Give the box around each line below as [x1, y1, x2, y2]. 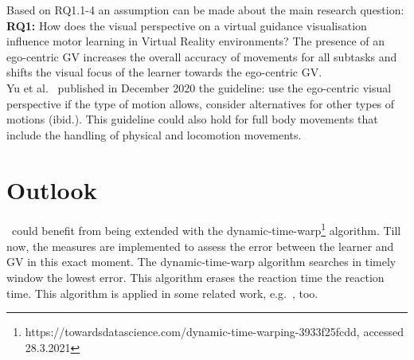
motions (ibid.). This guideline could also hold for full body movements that [6, 111, 378, 127]
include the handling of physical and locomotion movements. [6, 126, 302, 143]
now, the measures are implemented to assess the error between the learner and [6, 237, 394, 254]
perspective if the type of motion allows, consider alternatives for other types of [6, 95, 395, 112]
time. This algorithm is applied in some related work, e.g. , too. [6, 284, 318, 301]
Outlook [6, 173, 97, 205]
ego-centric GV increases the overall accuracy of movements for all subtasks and [6, 48, 397, 65]
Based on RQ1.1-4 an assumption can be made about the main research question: [6, 2, 404, 18]
